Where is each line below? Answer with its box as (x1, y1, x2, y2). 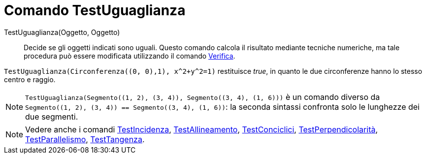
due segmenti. (25, 111, 78, 122)
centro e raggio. (4, 75, 56, 84)
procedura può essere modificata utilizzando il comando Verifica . (24, 51, 235, 60)
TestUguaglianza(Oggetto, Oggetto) (4, 28, 120, 36)
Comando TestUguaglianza (4, 2, 186, 19)
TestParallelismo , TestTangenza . (25, 134, 145, 144)
